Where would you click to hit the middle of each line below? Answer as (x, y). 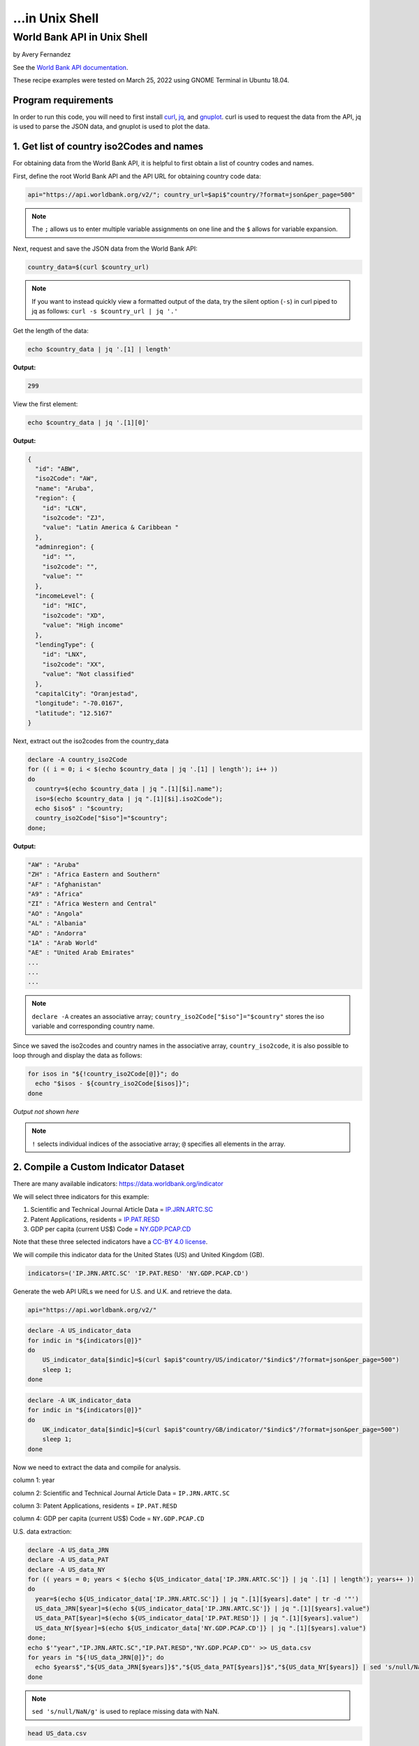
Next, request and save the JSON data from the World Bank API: (105, 249)
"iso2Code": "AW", (66, 479)
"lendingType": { (65, 645)
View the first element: (45, 404)
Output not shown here (46, 1111)
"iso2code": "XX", (74, 664)
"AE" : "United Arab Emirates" (81, 953)
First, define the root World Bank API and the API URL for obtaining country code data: (137, 176)
